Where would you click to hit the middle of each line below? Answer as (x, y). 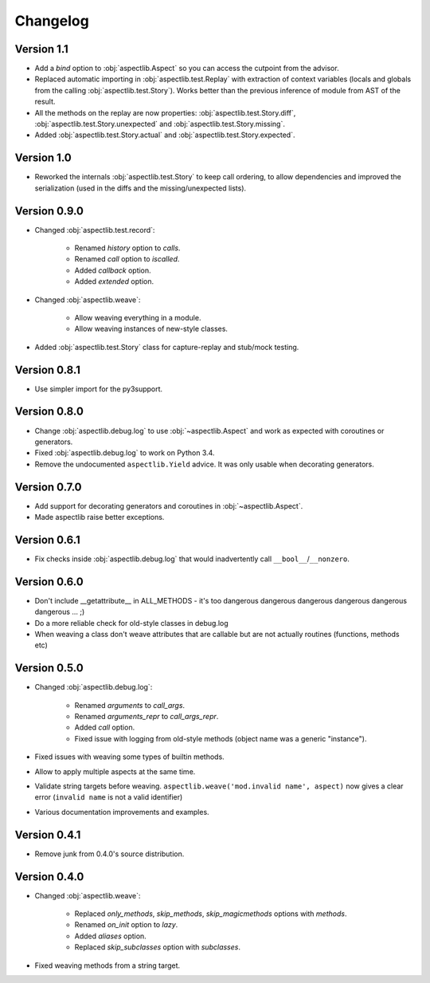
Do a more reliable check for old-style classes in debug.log (131, 623)
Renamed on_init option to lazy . (126, 925)
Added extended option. (114, 281)
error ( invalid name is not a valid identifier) (109, 797)
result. (45, 102)
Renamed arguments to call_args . (130, 705)
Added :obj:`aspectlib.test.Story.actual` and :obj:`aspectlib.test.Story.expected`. (165, 135)
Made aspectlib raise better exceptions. (100, 517)
